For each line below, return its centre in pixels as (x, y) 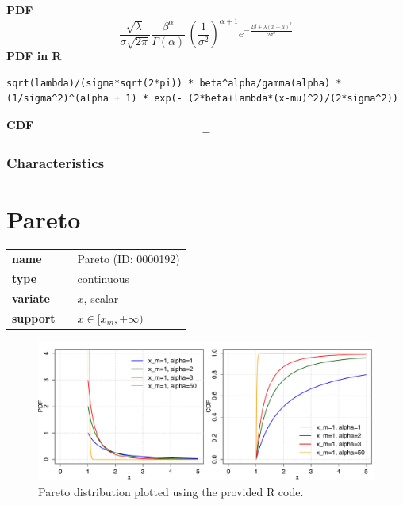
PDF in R (34, 56)
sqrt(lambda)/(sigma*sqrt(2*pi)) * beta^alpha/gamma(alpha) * (174, 83)
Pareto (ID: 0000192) (129, 259)
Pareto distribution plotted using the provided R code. (171, 491)
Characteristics (56, 163)
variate (31, 298)
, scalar (101, 298)
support (34, 318)
